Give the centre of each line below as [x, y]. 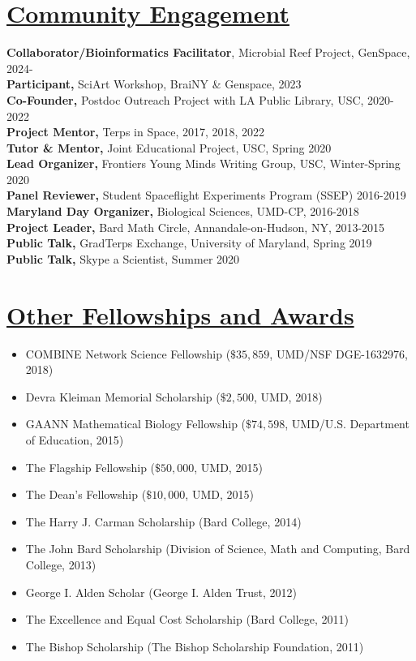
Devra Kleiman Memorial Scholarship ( [123, 396]
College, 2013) [61, 564]
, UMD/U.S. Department [347, 424]
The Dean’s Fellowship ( [86, 494]
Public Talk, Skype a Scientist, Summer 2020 [123, 258]
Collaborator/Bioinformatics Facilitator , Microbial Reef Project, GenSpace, [208, 52]
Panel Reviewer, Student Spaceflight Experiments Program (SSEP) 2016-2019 [206, 195]
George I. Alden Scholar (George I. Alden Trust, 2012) [161, 592]
